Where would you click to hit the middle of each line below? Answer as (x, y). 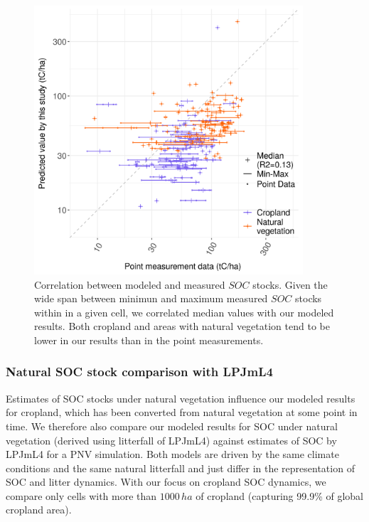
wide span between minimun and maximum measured (151, 298)
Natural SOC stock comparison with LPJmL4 (139, 372)
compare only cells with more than (81, 495)
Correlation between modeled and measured (130, 284)
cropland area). (39, 510)
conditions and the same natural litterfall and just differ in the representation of (180, 468)
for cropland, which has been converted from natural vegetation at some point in (182, 412)
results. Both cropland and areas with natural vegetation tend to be (182, 326)
